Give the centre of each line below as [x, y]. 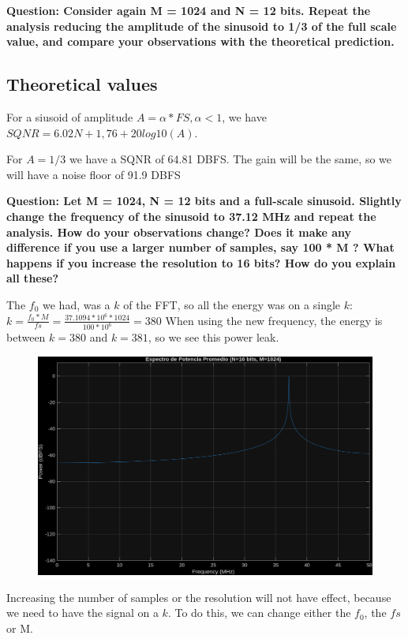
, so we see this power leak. [213, 337]
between [26, 337]
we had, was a [77, 304]
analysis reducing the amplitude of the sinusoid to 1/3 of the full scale [202, 26]
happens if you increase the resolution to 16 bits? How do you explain [201, 262]
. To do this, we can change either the [259, 613]
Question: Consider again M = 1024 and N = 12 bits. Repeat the [189, 10]
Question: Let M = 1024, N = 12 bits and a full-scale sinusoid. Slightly [204, 201]
